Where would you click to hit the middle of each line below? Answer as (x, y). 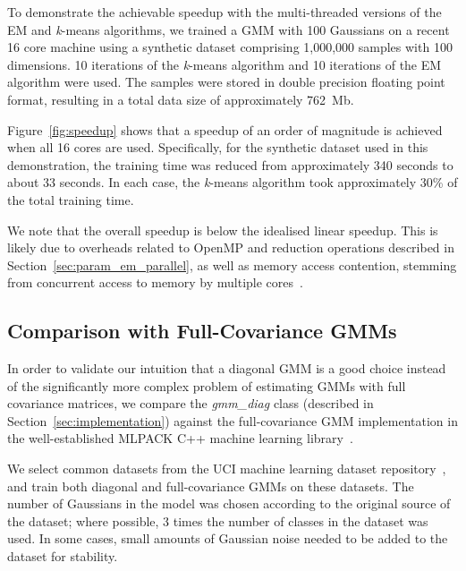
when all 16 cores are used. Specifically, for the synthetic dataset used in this (218, 147)
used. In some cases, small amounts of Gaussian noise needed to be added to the (228, 538)
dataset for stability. (63, 556)
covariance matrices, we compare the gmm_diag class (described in (191, 403)
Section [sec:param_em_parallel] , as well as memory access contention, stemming (232, 264)
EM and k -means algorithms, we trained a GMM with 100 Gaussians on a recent (229, 29)
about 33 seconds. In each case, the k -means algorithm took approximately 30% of (233, 182)
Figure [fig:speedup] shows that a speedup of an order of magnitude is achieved (225, 129)
